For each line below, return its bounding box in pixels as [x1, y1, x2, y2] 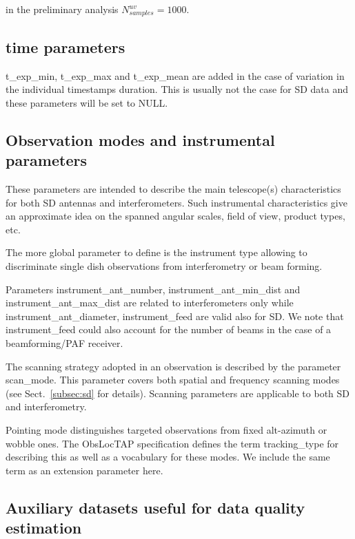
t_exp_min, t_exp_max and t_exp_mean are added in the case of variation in [6, 68, 345, 83]
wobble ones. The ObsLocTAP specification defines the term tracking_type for [6, 436, 339, 450]
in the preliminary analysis [6, 2, 119, 16]
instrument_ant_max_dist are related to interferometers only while [6, 295, 294, 310]
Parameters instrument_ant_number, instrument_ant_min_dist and [6, 282, 301, 296]
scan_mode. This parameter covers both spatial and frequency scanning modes [6, 372, 340, 387]
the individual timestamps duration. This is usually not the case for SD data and [6, 82, 348, 96]
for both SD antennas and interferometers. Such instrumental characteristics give [6, 195, 347, 209]
